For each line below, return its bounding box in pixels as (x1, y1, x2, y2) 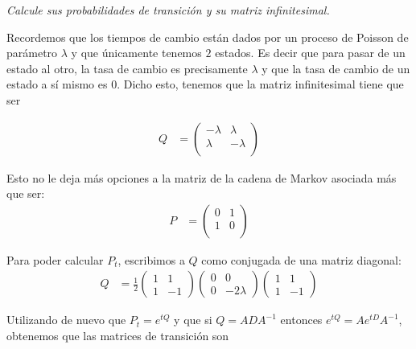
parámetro (6, 44, 58, 61)
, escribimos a (117, 251, 185, 268)
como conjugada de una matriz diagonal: (201, 251, 402, 268)
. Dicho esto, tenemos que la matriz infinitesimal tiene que (117, 76, 404, 92)
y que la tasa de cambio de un (262, 60, 410, 76)
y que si (174, 311, 212, 328)
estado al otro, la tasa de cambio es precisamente (6, 60, 248, 76)
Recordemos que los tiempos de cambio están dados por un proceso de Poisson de (6, 28, 409, 45)
